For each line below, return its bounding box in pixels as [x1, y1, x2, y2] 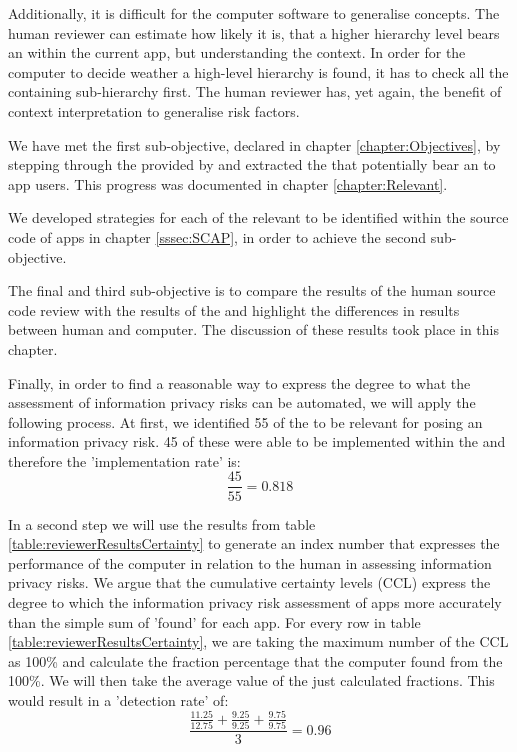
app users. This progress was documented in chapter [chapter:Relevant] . [8, 173, 448, 194]
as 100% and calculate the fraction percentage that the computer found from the [8, 650, 503, 671]
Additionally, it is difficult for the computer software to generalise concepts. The [8, 3, 500, 23]
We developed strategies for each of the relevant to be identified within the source [8, 207, 509, 228]
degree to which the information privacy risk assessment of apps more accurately [8, 591, 502, 612]
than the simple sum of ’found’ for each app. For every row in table [8, 611, 421, 632]
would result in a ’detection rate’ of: [8, 689, 229, 710]
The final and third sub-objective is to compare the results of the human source [8, 280, 496, 301]
